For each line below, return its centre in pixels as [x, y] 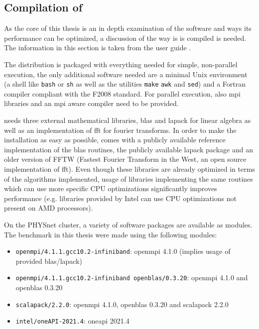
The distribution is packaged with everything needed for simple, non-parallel [121, 64]
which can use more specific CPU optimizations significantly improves [111, 188]
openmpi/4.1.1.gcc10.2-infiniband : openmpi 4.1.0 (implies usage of [123, 251]
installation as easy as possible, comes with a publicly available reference [115, 140]
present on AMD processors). [49, 208]
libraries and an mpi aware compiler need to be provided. [91, 103]
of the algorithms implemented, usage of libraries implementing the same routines [129, 178]
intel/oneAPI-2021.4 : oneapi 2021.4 [72, 321]
